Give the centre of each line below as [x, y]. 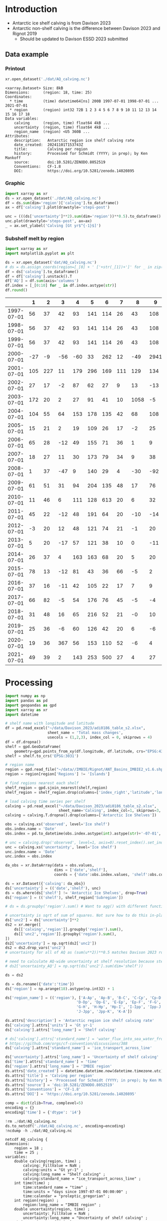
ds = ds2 [14, 975]
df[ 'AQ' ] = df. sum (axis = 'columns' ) [42, 281]
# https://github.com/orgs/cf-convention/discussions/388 [66, 1043]
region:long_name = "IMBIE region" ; [62, 1205]
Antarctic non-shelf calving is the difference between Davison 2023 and [86, 28]
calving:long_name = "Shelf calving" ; [64, 1174]
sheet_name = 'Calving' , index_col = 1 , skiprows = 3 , [110, 811]
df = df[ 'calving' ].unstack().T [39, 276]
